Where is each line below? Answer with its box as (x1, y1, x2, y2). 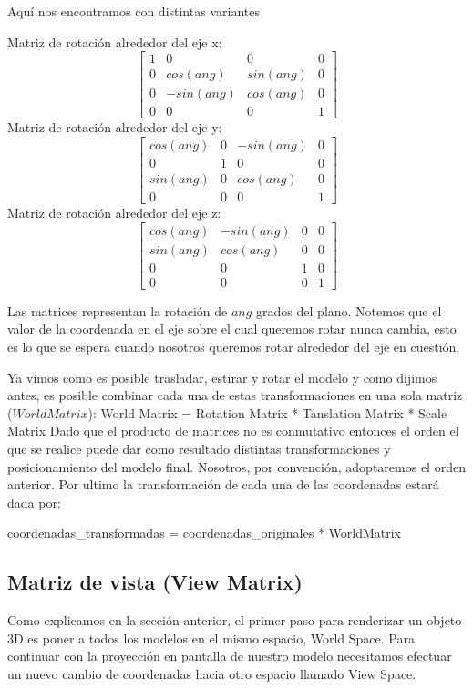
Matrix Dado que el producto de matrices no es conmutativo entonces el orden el (7, 421, 459, 440)
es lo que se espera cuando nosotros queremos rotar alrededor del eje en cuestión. (7, 336, 460, 355)
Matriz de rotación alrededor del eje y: (7, 118, 222, 137)
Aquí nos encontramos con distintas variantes (7, 2, 260, 20)
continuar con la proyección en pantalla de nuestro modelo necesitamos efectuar (7, 646, 452, 665)
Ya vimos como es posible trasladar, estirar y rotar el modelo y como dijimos (7, 367, 437, 386)
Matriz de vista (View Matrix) (7, 568, 303, 596)
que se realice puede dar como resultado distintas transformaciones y (7, 438, 391, 458)
